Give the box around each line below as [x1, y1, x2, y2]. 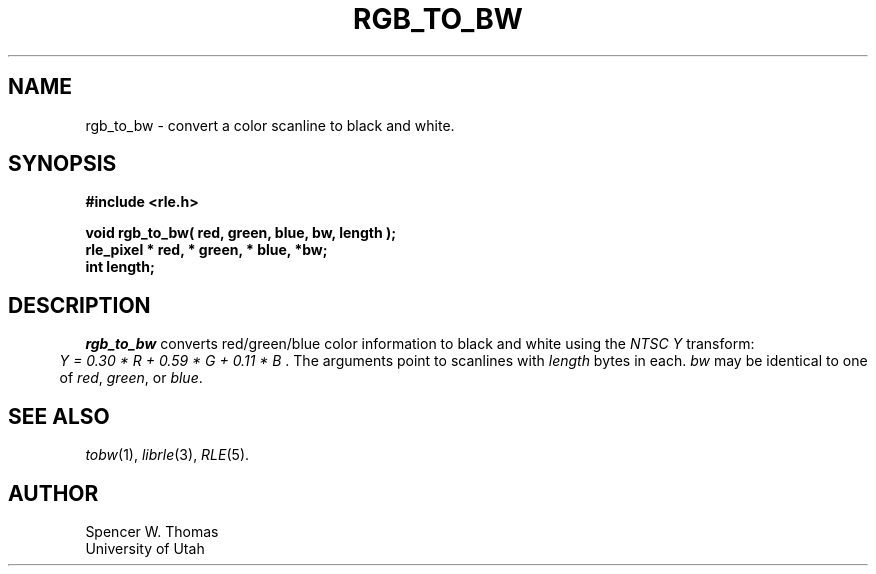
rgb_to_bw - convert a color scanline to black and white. [85, 116, 455, 134]
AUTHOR [8, 480, 99, 506]
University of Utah [85, 539, 205, 557]
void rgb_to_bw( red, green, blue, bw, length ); [85, 224, 397, 242]
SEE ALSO [8, 403, 110, 429]
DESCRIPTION [8, 292, 151, 318]
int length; [85, 258, 155, 276]
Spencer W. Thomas [85, 522, 219, 540]
